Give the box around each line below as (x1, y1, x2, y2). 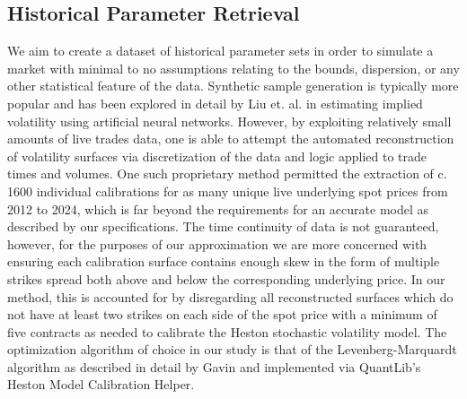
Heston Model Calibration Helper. (7, 375, 195, 394)
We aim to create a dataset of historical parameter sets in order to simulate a (7, 41, 434, 60)
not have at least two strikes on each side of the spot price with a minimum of (7, 305, 437, 324)
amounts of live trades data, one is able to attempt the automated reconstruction (7, 129, 454, 148)
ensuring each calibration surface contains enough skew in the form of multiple (7, 252, 440, 271)
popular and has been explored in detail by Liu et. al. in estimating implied (7, 93, 423, 112)
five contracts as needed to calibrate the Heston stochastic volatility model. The (7, 322, 447, 341)
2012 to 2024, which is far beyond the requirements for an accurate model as (7, 199, 429, 218)
